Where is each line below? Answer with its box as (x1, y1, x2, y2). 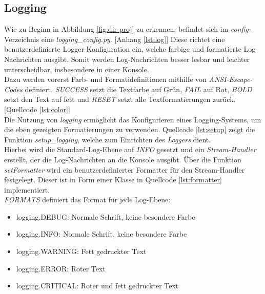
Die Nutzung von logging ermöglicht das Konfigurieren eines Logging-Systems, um (4, 114, 261, 124)
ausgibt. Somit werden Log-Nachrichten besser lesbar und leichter (44, 53, 250, 64)
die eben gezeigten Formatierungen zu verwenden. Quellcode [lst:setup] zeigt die (4, 124, 255, 135)
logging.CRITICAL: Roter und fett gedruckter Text (16, 280, 179, 291)
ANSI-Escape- (209, 74, 253, 85)
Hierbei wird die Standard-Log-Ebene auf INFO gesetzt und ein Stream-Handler (4, 144, 256, 155)
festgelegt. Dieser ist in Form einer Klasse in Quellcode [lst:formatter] (4, 174, 222, 185)
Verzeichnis (4, 33, 39, 44)
